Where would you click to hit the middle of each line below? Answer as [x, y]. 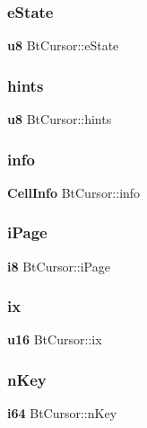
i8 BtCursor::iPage [59, 266]
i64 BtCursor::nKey [62, 413]
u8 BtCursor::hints [60, 119]
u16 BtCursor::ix [55, 339]
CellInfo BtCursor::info [74, 192]
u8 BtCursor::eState [63, 45]
